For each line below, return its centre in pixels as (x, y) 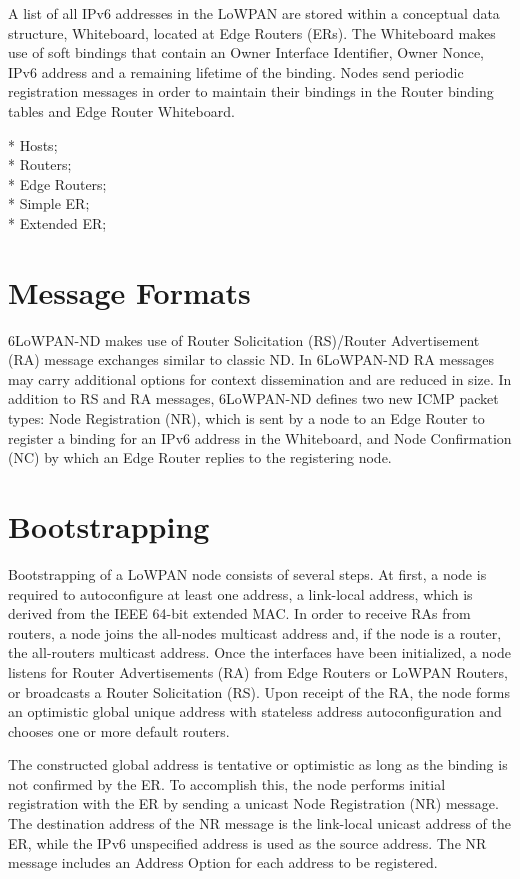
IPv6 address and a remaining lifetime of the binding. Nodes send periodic (236, 71)
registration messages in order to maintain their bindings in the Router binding (251, 91)
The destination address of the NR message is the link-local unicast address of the (259, 823)
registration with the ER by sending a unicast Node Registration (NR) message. (253, 803)
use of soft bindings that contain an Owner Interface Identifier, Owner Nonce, (246, 52)
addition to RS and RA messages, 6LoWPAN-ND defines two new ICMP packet (253, 398)
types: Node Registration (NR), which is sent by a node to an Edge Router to (246, 418)
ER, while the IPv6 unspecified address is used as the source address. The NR (247, 842)
